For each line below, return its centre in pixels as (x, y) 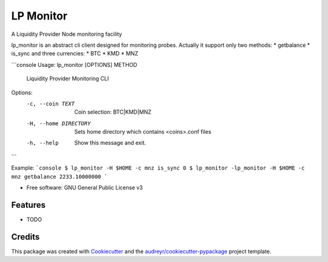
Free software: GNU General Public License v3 (85, 188)
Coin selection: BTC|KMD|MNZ (113, 112)
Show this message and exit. (110, 143)
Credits (26, 237)
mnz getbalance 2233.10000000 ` (59, 177)
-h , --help (43, 143)
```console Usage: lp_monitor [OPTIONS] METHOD (74, 64)
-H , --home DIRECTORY (59, 123)
